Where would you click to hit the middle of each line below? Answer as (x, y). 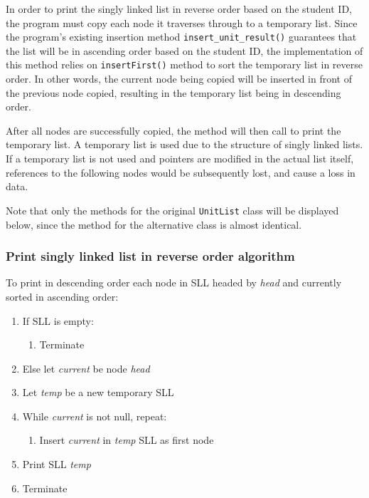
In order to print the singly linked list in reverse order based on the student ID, (179, 9)
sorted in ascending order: (62, 296)
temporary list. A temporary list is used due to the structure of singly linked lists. (184, 144)
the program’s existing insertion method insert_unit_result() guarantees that (181, 37)
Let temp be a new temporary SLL (98, 392)
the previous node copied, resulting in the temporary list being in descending (173, 92)
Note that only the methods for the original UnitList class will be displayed (172, 210)
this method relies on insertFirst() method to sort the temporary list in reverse (184, 64)
